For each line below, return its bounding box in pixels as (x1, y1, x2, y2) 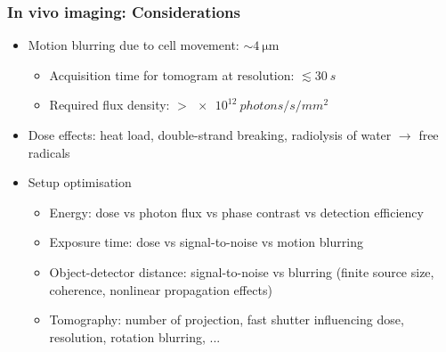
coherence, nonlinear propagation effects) (49, 280, 272, 299)
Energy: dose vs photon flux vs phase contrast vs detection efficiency (49, 202, 424, 221)
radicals (28, 143, 70, 161)
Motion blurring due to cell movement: (28, 36, 239, 54)
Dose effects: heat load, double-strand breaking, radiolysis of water (28, 126, 392, 143)
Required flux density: (49, 95, 170, 114)
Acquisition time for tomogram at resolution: (49, 65, 295, 84)
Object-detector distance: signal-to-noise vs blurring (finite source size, (49, 262, 434, 281)
